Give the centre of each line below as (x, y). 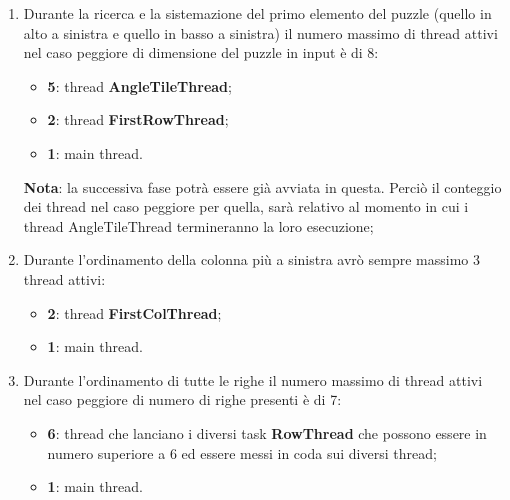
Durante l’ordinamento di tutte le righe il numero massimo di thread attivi (253, 379)
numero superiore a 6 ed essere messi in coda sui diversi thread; (242, 452)
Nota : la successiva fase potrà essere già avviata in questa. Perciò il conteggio (262, 186)
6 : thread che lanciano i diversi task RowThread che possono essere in (267, 432)
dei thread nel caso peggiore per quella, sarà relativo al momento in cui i (246, 206)
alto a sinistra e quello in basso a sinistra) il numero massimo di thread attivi (260, 32)
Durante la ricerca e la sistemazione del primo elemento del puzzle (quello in (257, 13)
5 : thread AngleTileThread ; (139, 85)
